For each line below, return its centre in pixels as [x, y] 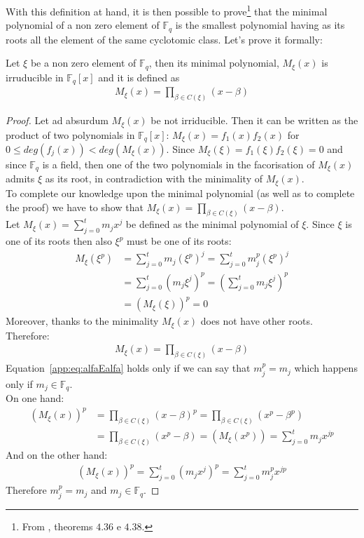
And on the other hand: [57, 455]
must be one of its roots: [179, 241]
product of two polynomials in [70, 134]
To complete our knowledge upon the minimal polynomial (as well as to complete [180, 193]
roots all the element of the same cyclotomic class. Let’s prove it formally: [164, 39]
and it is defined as [139, 77]
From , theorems [57, 526]
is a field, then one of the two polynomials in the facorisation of [178, 164]
